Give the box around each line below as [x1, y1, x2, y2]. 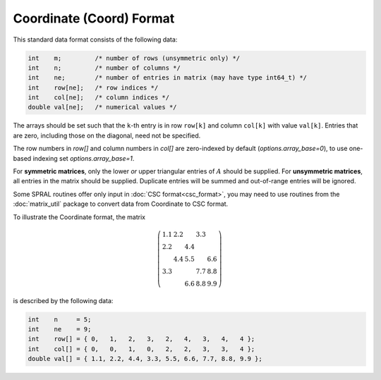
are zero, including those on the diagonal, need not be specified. [13, 131, 201, 140]
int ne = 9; [28, 325, 92, 333]
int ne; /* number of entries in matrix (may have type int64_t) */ [28, 74, 307, 82]
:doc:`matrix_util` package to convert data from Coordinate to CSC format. [13, 200, 229, 208]
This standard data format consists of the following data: [13, 35, 178, 44]
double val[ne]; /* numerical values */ [28, 103, 177, 111]
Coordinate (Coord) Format [13, 11, 175, 26]
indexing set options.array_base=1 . [32, 154, 135, 162]
